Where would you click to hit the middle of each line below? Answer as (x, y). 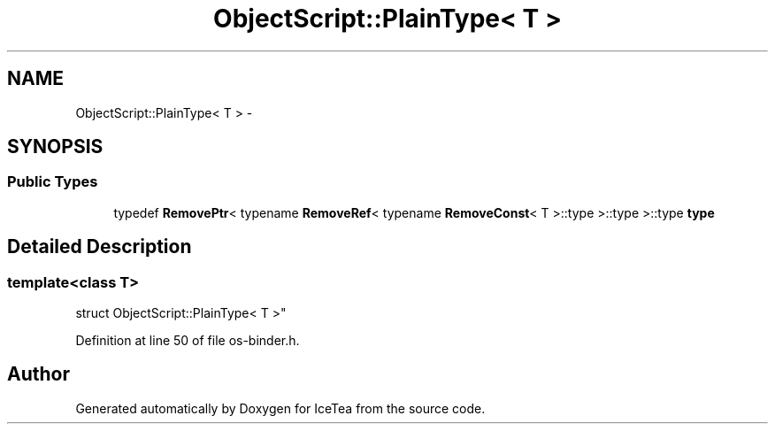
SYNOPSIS (55, 147)
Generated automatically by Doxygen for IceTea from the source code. (280, 408)
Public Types (53, 182)
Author (38, 374)
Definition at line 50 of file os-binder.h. (188, 341)
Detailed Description (100, 247)
